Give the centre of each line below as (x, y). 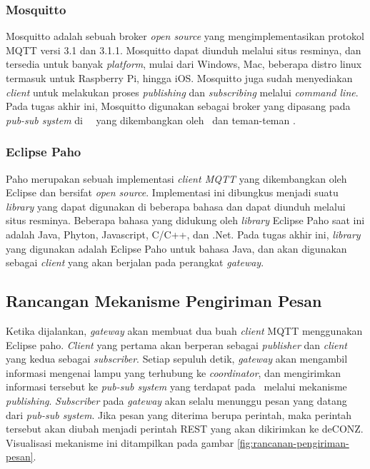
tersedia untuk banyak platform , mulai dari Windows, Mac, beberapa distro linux (184, 64)
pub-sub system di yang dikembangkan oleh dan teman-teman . (151, 120)
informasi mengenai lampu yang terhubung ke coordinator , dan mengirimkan (174, 372)
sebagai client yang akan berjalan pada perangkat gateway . (135, 262)
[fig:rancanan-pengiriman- (293, 442)
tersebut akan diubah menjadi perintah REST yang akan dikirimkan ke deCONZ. (185, 429)
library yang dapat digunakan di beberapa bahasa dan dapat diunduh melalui (176, 206)
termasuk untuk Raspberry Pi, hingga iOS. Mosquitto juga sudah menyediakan (179, 78)
